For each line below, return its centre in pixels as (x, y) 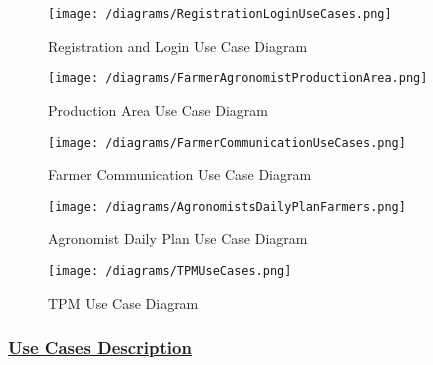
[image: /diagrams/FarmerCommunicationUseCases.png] (227, 142)
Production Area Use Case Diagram (158, 109)
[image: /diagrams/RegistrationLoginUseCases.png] (220, 14)
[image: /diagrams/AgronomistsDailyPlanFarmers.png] (227, 206)
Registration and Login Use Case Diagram (178, 45)
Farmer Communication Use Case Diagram (180, 174)
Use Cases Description (100, 347)
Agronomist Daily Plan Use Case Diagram (178, 238)
